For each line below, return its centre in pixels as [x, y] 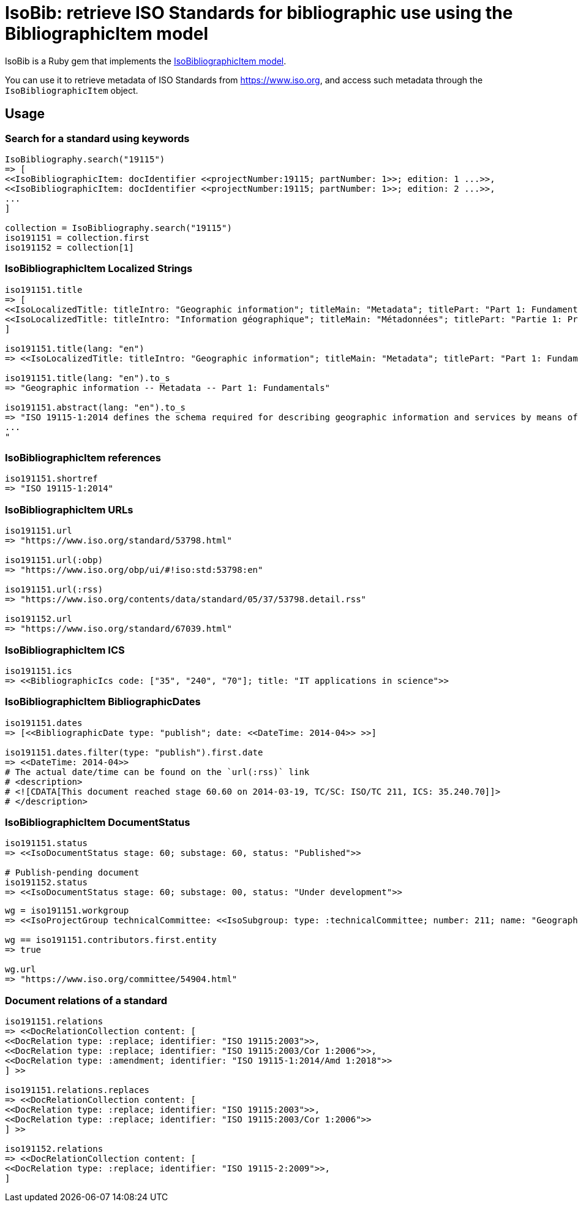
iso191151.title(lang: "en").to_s [88, 378]
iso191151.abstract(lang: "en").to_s [96, 407]
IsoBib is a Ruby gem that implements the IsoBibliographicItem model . [146, 61]
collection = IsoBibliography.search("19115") [118, 228]
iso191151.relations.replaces [77, 1090]
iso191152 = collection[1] [69, 247]
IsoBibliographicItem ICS [65, 650]
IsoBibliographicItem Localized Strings [99, 269]
